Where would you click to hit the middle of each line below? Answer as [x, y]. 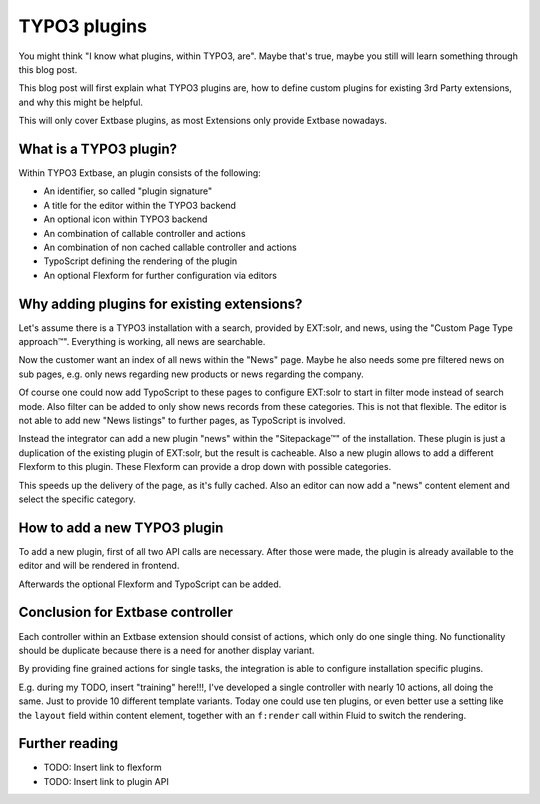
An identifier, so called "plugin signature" [128, 191]
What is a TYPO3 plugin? [97, 148]
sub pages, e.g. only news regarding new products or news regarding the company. [191, 374]
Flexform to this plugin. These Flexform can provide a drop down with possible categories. [205, 467]
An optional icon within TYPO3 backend [125, 219]
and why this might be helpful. [81, 102]
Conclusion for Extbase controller [126, 612]
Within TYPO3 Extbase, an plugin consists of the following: [140, 173]
